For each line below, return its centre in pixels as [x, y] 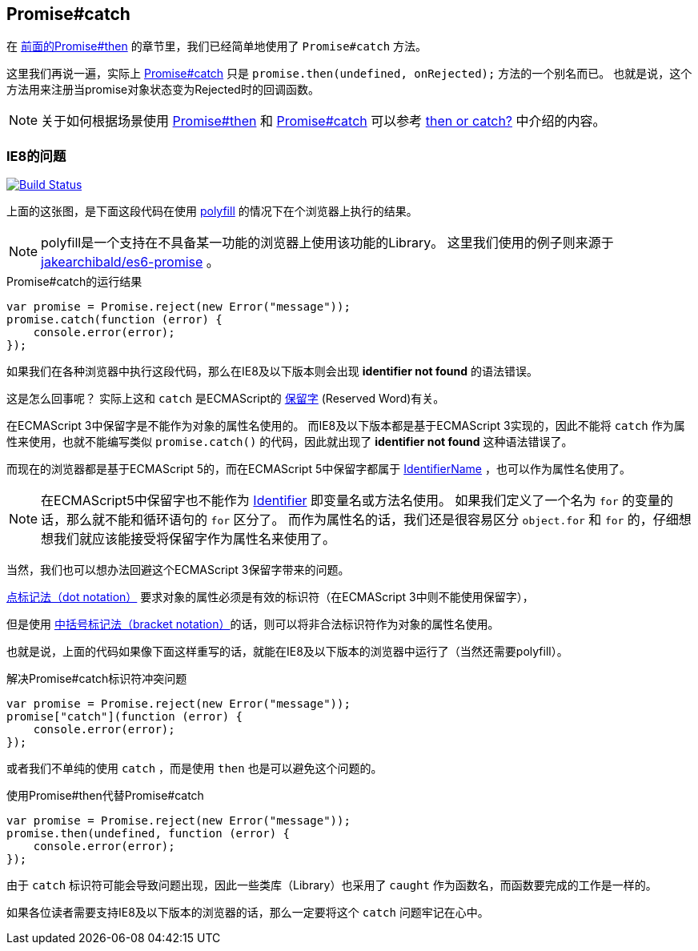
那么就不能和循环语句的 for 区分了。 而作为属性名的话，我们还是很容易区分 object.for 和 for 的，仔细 [373, 520]
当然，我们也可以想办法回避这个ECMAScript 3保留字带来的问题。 [178, 570]
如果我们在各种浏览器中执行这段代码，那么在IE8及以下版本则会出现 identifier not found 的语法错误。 [273, 371]
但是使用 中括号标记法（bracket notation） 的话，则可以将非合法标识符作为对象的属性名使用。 [253, 624]
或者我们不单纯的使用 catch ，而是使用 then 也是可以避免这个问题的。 [195, 768]
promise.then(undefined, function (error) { [148, 834]
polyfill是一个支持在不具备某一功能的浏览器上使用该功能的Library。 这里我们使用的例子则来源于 [327, 243]
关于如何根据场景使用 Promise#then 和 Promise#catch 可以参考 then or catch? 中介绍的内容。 [323, 121]
